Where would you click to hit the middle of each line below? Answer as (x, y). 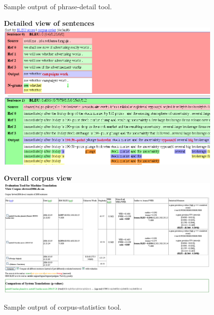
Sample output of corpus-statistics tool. (63, 306)
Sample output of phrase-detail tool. (58, 6)
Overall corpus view (38, 178)
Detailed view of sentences (49, 23)
